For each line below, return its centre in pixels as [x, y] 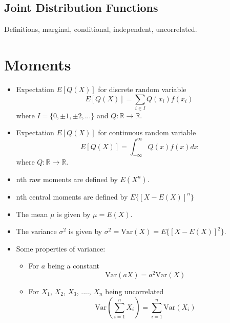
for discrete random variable [142, 89]
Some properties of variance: [61, 248]
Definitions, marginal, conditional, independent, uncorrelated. [101, 29]
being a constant [73, 266]
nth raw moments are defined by [67, 179]
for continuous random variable [147, 132]
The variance [36, 231]
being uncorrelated [134, 291]
